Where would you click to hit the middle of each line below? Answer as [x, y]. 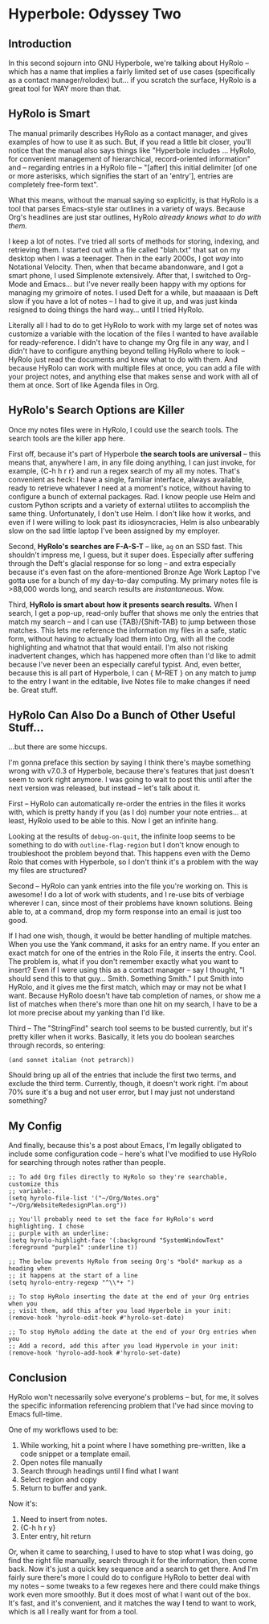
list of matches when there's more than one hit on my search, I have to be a [133, 1004]
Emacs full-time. [35, 1414]
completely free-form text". [53, 184]
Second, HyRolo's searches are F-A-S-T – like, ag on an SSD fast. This [126, 546]
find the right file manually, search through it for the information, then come [133, 1560]
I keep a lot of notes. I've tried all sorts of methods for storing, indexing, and [134, 241]
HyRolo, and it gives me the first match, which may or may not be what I [127, 987]
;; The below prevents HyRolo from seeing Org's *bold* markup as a [125, 1262]
